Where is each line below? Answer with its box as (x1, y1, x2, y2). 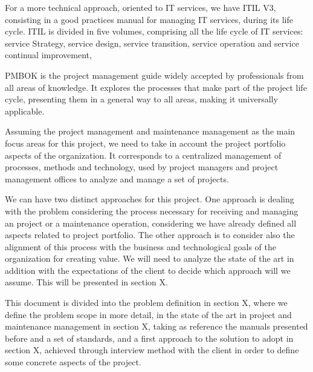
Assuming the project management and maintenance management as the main (5, 125, 295, 138)
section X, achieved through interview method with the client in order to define (5, 344, 299, 356)
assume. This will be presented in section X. (5, 276, 168, 288)
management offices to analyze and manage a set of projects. (5, 172, 229, 185)
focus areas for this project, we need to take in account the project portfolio (5, 136, 286, 149)
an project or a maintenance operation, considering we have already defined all (5, 216, 297, 229)
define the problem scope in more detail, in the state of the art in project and (5, 308, 292, 321)
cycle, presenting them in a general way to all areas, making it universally (5, 93, 278, 105)
